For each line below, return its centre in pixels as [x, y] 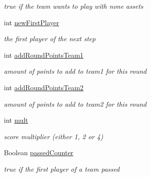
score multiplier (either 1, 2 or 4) [54, 136]
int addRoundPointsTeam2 [44, 87]
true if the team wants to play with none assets [74, 6]
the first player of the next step [50, 39]
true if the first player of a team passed [62, 169]
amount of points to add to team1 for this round [75, 71]
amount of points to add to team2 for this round [75, 104]
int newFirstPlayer [32, 22]
